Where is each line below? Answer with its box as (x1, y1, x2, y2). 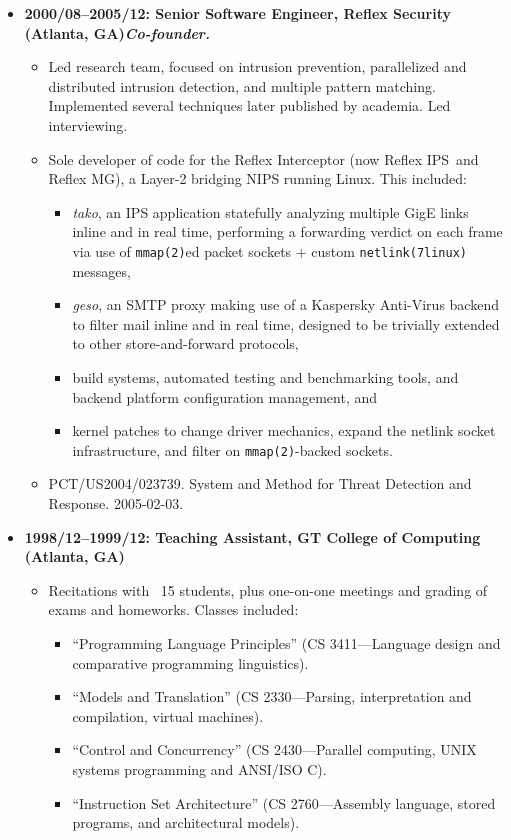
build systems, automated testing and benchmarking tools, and (72, 366, 459, 387)
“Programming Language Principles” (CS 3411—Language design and (72, 632, 501, 653)
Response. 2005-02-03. (48, 493, 184, 513)
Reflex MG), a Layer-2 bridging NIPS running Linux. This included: (48, 168, 468, 189)
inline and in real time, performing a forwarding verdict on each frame (72, 221, 503, 242)
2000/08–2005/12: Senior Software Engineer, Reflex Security (24, 3, 451, 23)
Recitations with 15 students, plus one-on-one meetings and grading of (48, 579, 488, 600)
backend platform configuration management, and (72, 386, 378, 407)
